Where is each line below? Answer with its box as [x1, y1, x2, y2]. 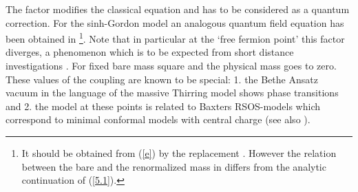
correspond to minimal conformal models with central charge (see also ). [6, 112, 310, 127]
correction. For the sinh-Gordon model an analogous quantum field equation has [6, 15, 344, 30]
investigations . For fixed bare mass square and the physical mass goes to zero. [6, 58, 337, 73]
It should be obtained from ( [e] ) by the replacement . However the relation [21, 146, 337, 160]
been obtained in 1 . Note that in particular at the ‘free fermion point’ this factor [6, 30, 345, 45]
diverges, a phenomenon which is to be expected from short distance [6, 45, 294, 59]
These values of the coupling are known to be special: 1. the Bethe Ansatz [6, 72, 318, 86]
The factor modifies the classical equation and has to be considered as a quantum [6, 2, 350, 16]
